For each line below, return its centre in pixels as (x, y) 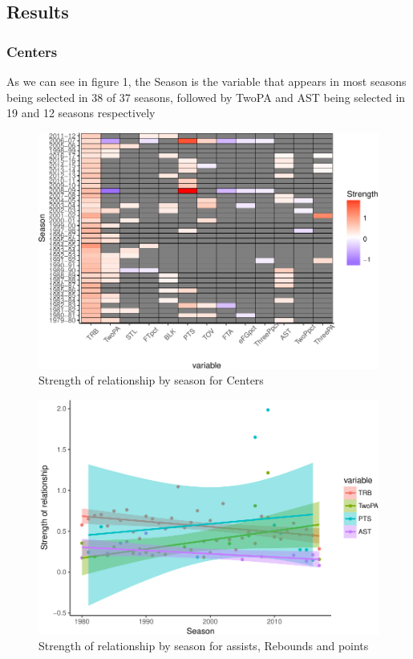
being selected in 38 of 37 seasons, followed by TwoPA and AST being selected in (206, 97)
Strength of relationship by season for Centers (151, 380)
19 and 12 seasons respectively (81, 113)
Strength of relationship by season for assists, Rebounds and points (204, 646)
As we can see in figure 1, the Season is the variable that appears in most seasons (206, 81)
